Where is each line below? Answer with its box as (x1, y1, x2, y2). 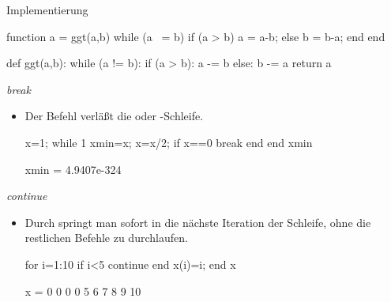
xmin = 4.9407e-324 (24, 160, 122, 177)
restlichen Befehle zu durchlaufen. (24, 229, 188, 246)
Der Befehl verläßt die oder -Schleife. (24, 108, 204, 124)
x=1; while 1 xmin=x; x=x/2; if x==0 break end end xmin (24, 134, 313, 150)
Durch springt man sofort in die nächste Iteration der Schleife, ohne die (24, 213, 371, 230)
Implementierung (6, 2, 88, 17)
